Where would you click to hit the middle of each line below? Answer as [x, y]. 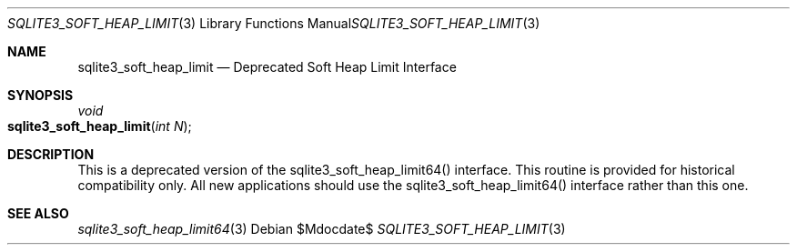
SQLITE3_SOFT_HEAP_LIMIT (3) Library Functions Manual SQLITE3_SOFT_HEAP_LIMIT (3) [274, 23]
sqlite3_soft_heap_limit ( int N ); [100, 126]
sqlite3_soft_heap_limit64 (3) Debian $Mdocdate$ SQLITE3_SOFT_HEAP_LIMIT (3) [322, 229]
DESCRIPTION [51, 154]
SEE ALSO [38, 213]
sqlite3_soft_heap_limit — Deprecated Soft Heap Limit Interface [267, 67]
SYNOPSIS [40, 95]
